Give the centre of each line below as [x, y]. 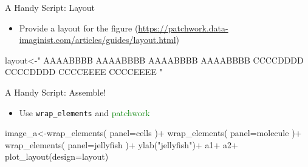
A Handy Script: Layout [50, 7]
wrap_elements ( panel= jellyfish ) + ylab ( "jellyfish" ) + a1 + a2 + [121, 144]
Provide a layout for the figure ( [79, 28]
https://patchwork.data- [183, 28]
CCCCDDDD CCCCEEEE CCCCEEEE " [84, 72]
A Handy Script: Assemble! [56, 92]
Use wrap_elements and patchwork [84, 112]
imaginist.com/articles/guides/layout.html [98, 40]
